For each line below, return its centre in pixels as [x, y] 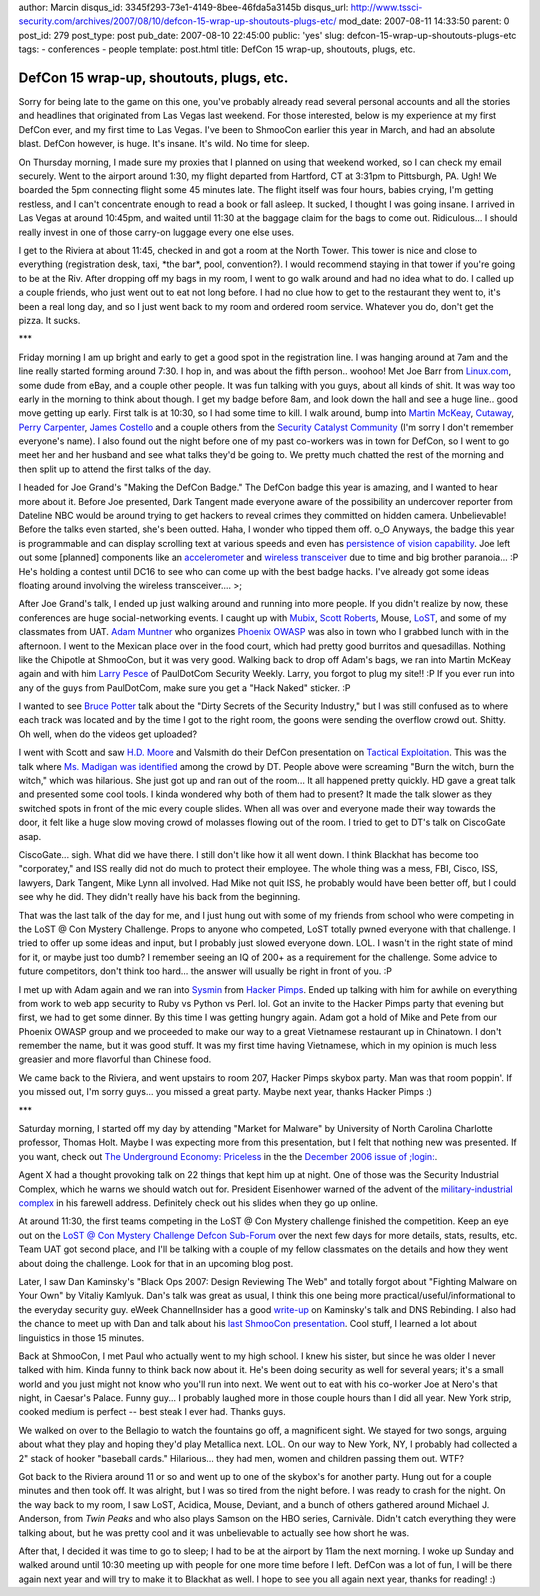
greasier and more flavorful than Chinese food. [115, 1059]
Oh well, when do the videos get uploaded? [108, 734]
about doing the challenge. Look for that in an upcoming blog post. [156, 1263]
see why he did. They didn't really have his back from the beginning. [159, 897]
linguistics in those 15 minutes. [81, 1337]
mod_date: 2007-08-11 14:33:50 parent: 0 [424, 21]
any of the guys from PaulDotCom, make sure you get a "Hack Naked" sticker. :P [184, 687]
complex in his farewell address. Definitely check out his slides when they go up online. [198, 1202]
